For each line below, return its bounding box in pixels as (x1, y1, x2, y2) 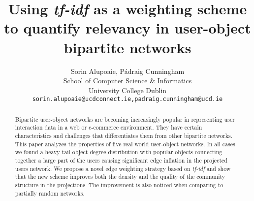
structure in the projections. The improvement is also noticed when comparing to (15, 180, 223, 189)
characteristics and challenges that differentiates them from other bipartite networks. (15, 132, 232, 140)
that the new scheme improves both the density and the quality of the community (15, 172, 225, 181)
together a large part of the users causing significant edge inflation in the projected (15, 156, 227, 165)
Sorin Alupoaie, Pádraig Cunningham (70, 66, 185, 76)
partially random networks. (15, 189, 85, 197)
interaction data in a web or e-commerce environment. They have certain (15, 123, 202, 132)
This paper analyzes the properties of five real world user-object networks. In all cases (15, 139, 235, 148)
